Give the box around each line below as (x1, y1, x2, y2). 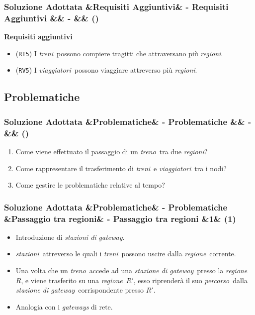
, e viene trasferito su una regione (21, 275, 123, 285)
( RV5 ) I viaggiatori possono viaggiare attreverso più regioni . (15, 65, 197, 75)
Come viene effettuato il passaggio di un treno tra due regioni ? (15, 146, 208, 156)
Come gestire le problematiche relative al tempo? (15, 180, 165, 190)
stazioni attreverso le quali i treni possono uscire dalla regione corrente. (15, 248, 236, 259)
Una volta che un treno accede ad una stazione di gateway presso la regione (15, 265, 248, 276)
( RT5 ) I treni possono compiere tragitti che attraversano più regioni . (15, 48, 223, 58)
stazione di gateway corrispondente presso (15, 285, 144, 295)
